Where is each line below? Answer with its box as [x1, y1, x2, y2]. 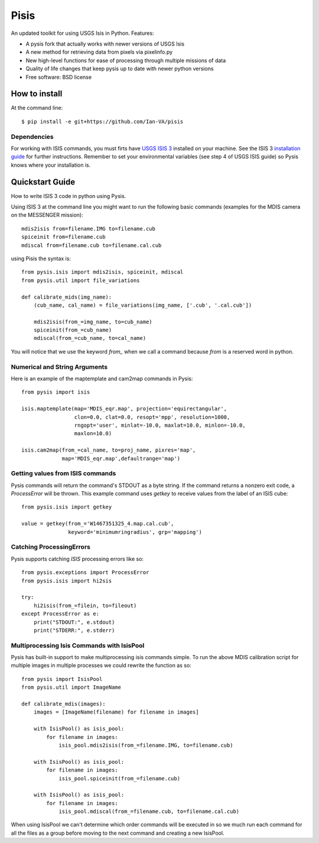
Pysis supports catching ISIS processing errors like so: [11, 555, 144, 562]
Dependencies [11, 132, 54, 141]
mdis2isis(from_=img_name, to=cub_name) [33, 318, 153, 325]
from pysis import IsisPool [21, 676, 103, 682]
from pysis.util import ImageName [21, 684, 121, 691]
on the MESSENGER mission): [11, 212, 83, 219]
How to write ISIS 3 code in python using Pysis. [11, 192, 126, 199]
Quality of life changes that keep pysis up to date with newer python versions [25, 65, 214, 72]
